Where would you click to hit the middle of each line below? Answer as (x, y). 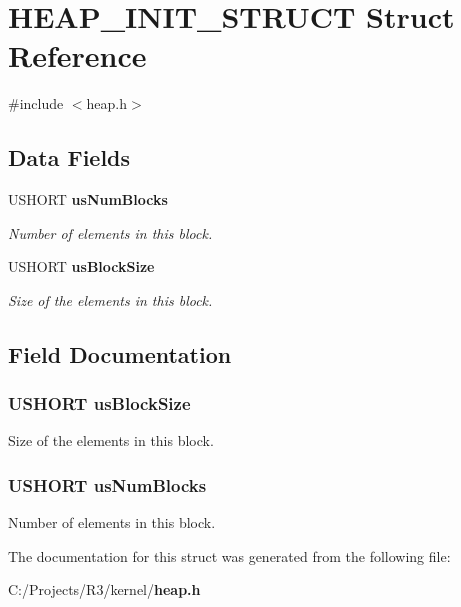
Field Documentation (120, 353)
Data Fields (69, 157)
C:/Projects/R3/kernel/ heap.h (104, 589)
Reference (77, 55)
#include (36, 103)
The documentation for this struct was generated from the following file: (229, 555)
